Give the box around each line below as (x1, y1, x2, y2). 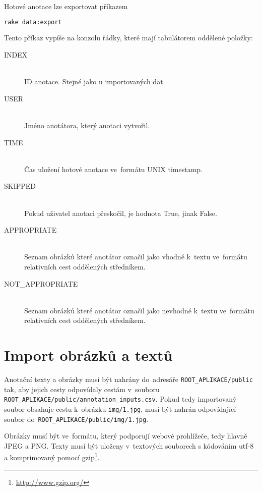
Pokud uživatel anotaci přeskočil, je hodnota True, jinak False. (24, 207, 217, 218)
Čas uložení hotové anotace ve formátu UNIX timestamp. (24, 163, 203, 174)
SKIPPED (4, 181, 36, 191)
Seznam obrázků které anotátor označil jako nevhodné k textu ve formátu (24, 305, 254, 315)
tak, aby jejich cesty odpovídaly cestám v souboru (4, 384, 160, 394)
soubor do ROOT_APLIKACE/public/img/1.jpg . (4, 413, 149, 424)
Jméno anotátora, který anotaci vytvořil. (24, 120, 150, 131)
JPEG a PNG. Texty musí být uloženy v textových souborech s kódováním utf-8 (4, 440, 254, 451)
